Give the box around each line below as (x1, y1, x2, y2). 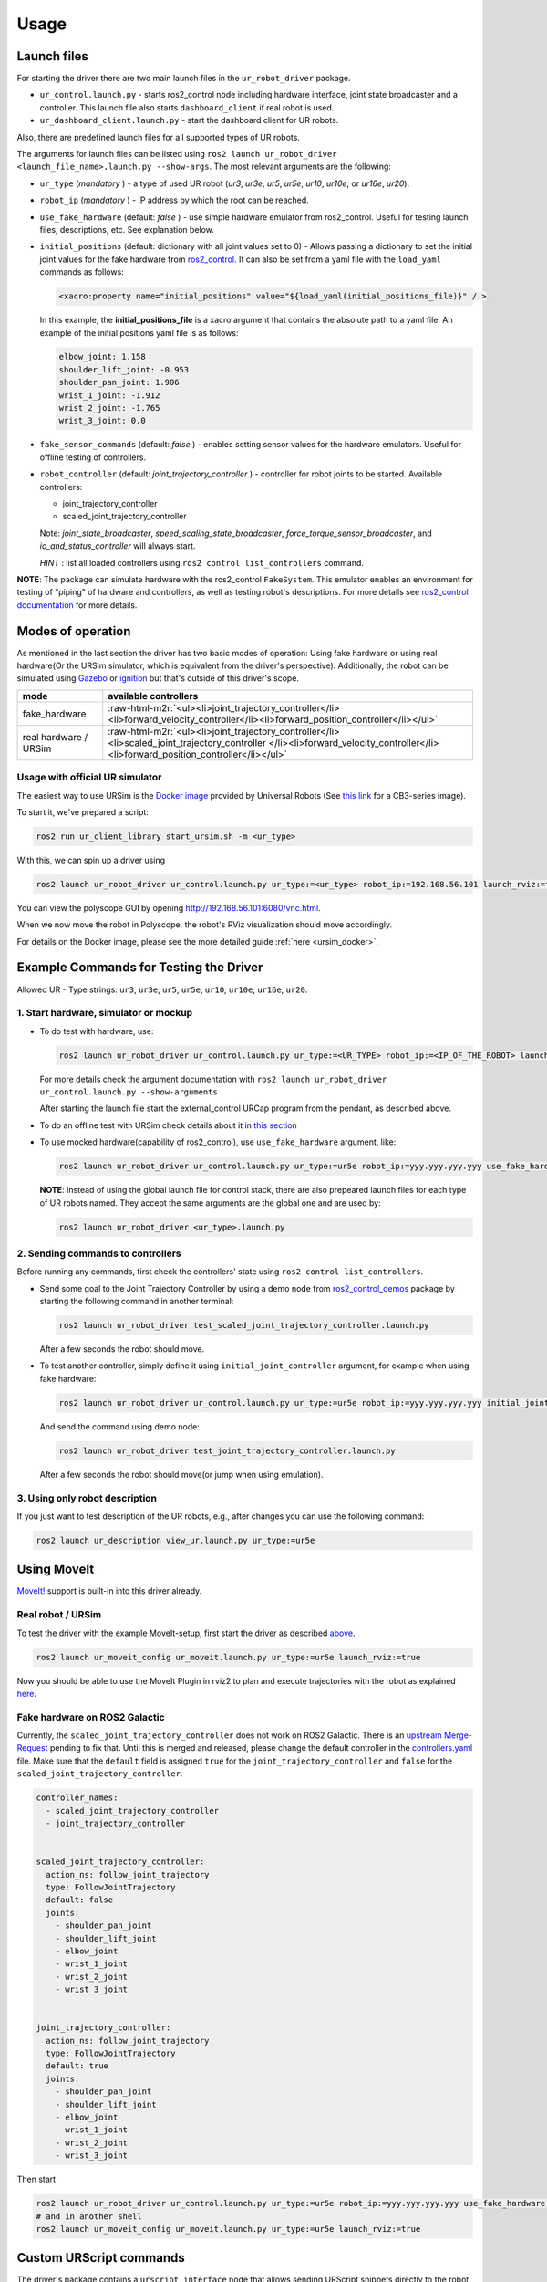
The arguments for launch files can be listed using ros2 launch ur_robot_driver (16, 149, 337, 160)
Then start (16, 2173, 57, 2185)
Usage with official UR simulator (16, 771, 162, 784)
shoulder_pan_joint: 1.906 (58, 377, 180, 388)
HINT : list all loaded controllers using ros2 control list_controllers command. (39, 557, 365, 568)
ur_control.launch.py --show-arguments (39, 1087, 218, 1097)
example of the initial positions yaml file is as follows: (39, 327, 239, 338)
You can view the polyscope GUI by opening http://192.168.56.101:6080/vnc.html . (16, 902, 321, 913)
